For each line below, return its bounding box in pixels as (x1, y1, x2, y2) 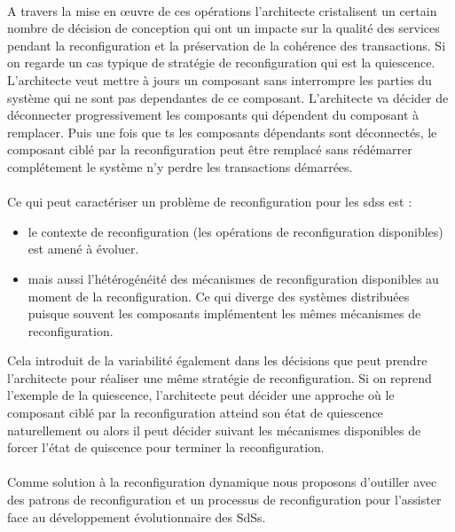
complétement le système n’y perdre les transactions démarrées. (7, 157, 353, 176)
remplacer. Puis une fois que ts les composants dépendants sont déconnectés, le (7, 122, 437, 141)
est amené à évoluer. (27, 239, 139, 258)
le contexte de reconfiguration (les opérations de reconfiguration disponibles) (27, 222, 443, 240)
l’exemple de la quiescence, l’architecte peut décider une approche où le (7, 386, 395, 404)
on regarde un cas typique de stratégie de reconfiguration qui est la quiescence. (7, 53, 435, 72)
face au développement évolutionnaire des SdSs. (7, 507, 266, 526)
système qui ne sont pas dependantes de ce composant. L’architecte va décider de (7, 88, 449, 106)
